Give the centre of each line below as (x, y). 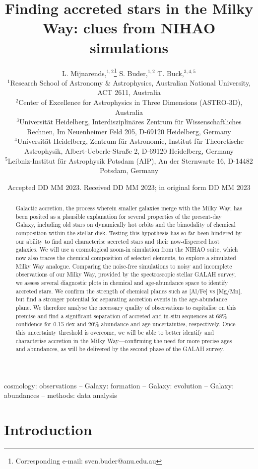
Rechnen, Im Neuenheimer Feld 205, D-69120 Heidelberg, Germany (129, 131)
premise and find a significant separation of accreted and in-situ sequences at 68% (121, 316)
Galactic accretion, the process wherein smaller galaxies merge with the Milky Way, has (129, 208)
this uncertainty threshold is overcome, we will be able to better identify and (115, 332)
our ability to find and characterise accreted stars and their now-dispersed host (118, 241)
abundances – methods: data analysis (61, 395)
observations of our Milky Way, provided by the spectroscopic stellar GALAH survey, (126, 274)
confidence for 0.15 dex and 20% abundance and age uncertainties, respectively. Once (126, 324)
